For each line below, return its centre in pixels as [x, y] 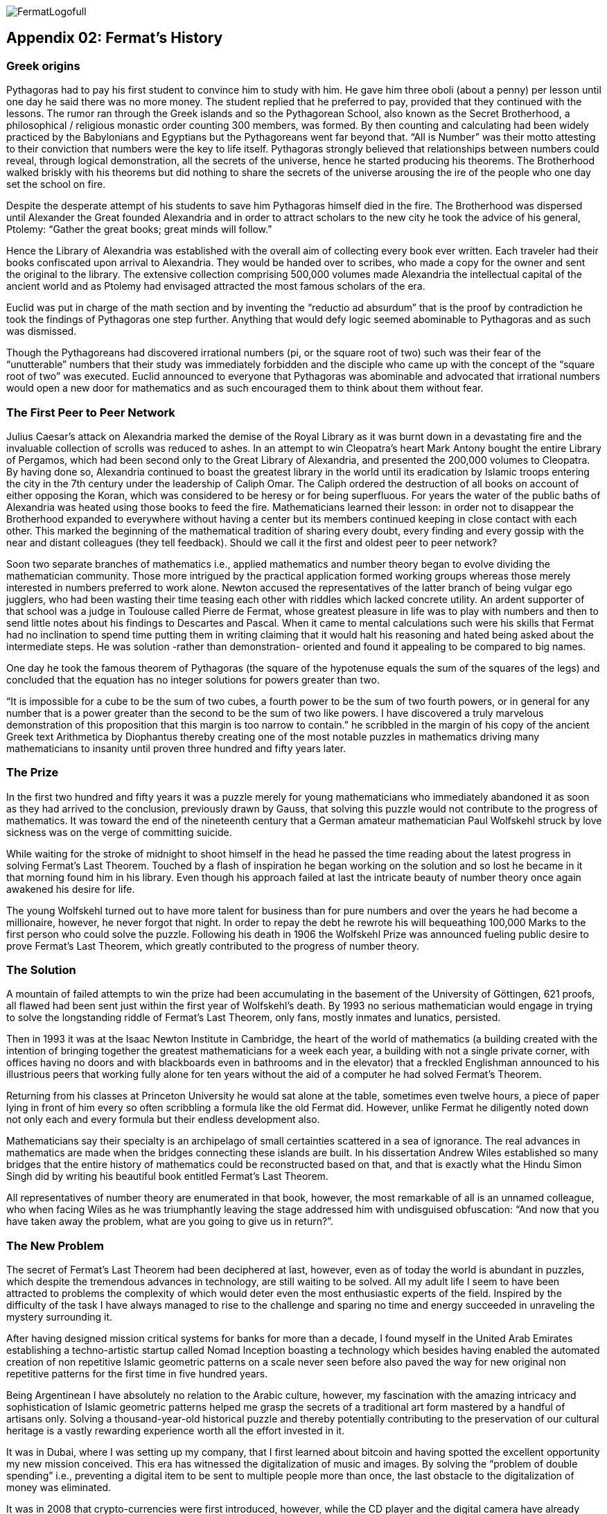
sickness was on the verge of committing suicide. [119, 832]
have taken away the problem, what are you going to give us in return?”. [170, 1221]
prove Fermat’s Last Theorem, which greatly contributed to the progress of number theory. [213, 946]
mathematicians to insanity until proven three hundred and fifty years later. [176, 748]
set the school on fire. [56, 184]
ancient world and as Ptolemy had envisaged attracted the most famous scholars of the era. [216, 286]
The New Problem [55, 1245]
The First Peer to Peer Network [91, 412]
